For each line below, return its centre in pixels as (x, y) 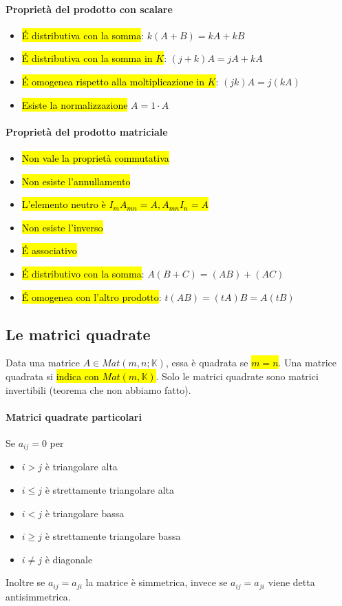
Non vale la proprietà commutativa (95, 157)
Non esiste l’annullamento (76, 181)
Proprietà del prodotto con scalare (89, 9)
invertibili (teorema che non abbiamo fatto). (98, 389)
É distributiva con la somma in (87, 58)
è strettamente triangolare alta (109, 489)
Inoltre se (25, 582)
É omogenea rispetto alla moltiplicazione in (113, 81)
